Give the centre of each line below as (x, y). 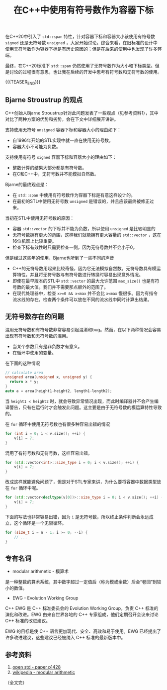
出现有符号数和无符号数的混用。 (38, 336)
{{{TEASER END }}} (23, 83)
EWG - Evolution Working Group (45, 598)
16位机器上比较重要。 (34, 241)
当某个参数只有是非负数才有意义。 (47, 346)
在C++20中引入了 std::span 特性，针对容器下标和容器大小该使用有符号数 (80, 37)
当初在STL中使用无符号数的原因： (40, 218)
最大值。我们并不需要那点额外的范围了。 (67, 287)
